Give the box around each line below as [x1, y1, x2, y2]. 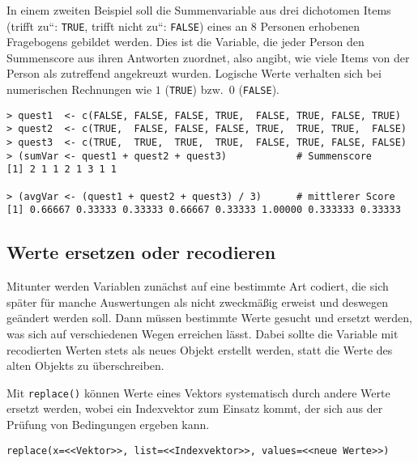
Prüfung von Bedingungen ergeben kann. [6, 415, 210, 432]
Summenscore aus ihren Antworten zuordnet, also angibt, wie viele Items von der [6, 49, 410, 66]
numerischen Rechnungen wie [6, 81, 152, 98]
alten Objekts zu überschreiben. [6, 357, 164, 374]
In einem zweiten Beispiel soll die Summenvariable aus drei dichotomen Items [6, 2, 391, 18]
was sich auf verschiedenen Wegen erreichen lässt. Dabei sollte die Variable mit [6, 325, 399, 342]
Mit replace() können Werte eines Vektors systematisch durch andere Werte [6, 384, 390, 401]
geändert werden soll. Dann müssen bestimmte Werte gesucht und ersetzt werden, [6, 309, 412, 326]
